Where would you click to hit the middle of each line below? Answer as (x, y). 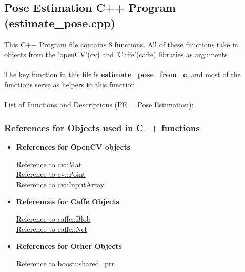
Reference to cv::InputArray (60, 184)
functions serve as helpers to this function (70, 84)
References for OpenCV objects (73, 146)
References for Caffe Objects (68, 201)
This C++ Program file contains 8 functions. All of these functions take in (121, 44)
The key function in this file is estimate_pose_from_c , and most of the (122, 74)
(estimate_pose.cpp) (60, 22)
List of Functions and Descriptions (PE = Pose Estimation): (99, 105)
